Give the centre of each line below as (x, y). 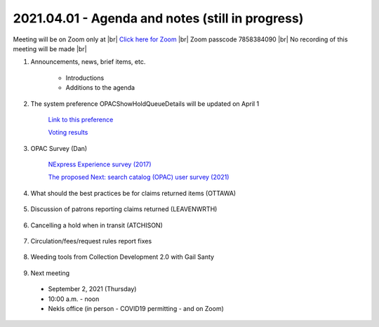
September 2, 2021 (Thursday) (92, 289)
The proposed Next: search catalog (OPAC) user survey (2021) (139, 177)
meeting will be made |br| (50, 48)
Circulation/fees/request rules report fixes (91, 241)
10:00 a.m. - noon (74, 299)
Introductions (85, 78)
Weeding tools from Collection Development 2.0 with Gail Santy (122, 257)
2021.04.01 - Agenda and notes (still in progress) (158, 18)
